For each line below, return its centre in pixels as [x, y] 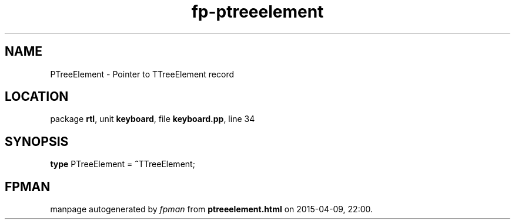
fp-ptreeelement [257, 12]
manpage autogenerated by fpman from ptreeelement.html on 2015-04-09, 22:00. [212, 209]
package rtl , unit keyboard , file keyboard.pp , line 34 [153, 119]
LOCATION [37, 97]
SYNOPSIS [37, 141]
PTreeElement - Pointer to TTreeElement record [142, 74]
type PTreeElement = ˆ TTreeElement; [123, 164]
